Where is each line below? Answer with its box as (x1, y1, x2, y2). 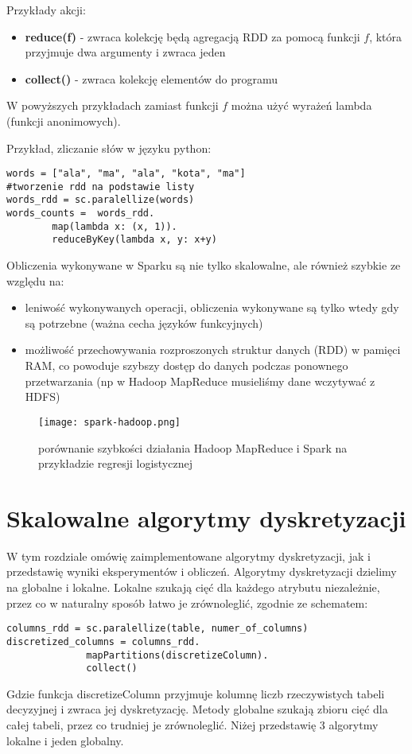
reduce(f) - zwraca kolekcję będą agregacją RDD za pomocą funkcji (25, 28, 360, 45)
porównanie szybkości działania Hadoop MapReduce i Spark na (38, 439, 348, 456)
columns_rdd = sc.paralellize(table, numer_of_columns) (6, 623, 309, 635)
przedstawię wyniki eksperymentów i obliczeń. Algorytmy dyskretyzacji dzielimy (6, 563, 397, 580)
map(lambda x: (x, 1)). (52, 220, 177, 232)
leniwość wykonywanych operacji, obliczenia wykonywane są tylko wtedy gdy (25, 299, 399, 316)
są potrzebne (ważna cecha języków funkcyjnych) (25, 314, 263, 331)
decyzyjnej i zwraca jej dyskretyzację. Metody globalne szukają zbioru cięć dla (6, 701, 388, 717)
